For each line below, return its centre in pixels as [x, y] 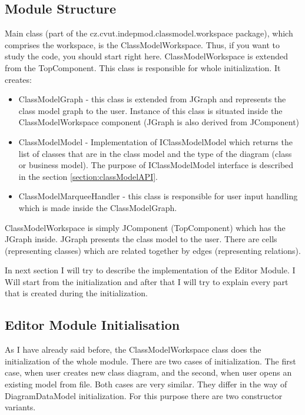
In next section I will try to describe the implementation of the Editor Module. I [150, 270]
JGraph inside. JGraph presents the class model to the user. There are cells [141, 239]
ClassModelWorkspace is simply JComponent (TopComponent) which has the [145, 227]
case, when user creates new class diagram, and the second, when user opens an [148, 372]
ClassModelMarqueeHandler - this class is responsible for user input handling [158, 196]
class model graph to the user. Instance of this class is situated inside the [150, 110]
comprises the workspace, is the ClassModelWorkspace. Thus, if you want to [142, 44]
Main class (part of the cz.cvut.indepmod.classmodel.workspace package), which [149, 33]
